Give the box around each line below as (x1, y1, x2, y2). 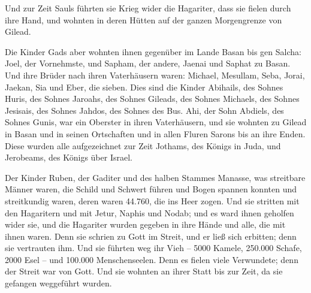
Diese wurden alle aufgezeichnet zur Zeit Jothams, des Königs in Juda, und (5, 139, 281, 152)
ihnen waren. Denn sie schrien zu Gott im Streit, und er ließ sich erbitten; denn (5, 229, 297, 242)
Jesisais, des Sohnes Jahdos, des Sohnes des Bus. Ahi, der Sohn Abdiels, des (5, 104, 284, 116)
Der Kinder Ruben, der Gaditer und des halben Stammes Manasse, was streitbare (5, 171, 306, 183)
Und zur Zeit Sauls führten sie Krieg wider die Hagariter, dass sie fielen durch (5, 2, 291, 14)
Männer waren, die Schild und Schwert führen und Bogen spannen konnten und (5, 183, 297, 195)
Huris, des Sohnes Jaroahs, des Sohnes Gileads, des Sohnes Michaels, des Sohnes (5, 92, 300, 105)
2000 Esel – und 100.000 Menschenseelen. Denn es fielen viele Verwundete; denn (5, 253, 298, 265)
